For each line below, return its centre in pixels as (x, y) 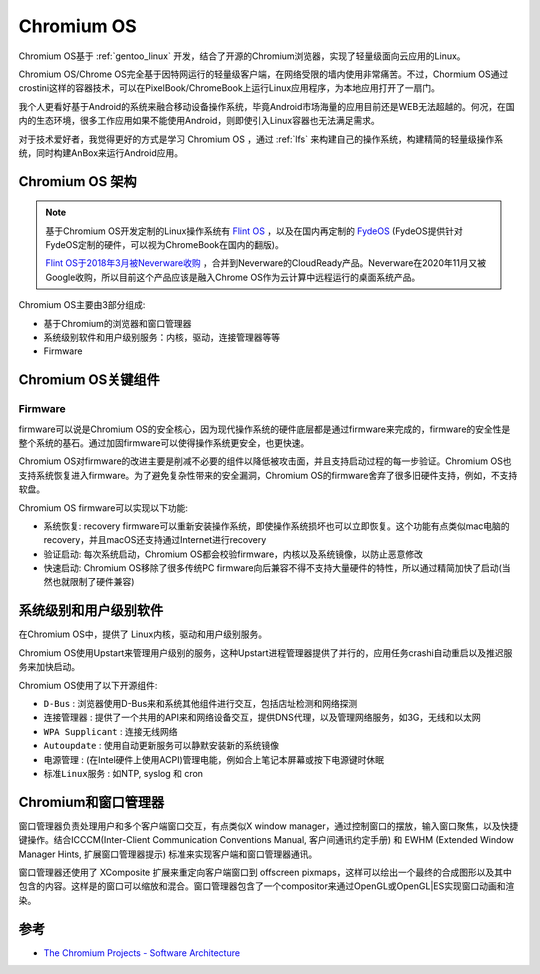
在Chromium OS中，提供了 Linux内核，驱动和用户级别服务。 (143, 634)
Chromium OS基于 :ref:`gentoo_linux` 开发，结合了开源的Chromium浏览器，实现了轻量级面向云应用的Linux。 (242, 56)
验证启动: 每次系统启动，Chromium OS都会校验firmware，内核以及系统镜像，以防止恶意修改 (233, 554)
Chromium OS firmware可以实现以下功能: (103, 507)
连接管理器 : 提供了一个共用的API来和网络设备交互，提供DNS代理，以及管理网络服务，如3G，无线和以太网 (262, 717)
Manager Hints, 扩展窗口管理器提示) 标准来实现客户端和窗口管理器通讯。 (168, 854)
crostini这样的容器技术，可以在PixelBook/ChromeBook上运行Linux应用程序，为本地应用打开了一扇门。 (229, 88)
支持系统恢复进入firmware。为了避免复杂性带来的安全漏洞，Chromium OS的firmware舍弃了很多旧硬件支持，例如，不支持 (268, 475)
